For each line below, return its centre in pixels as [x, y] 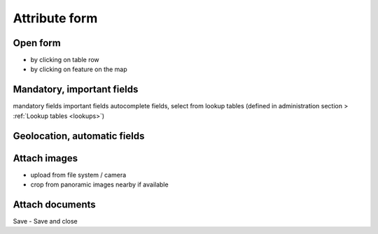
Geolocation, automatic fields [79, 136]
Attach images [45, 158]
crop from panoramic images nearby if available [99, 184]
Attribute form [55, 18]
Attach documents [54, 204]
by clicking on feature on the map [79, 69]
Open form [37, 43]
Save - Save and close [45, 221]
